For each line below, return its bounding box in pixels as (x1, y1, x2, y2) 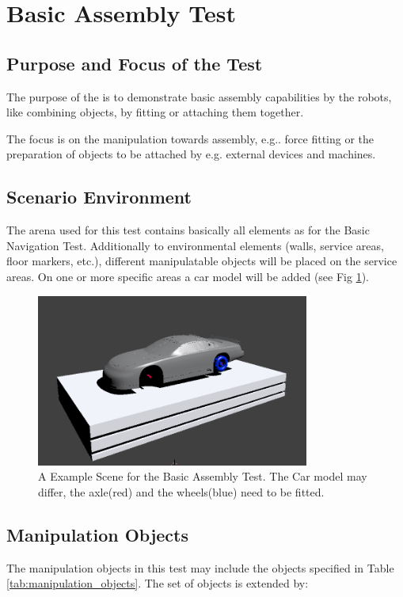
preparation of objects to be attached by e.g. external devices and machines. (6, 146, 376, 162)
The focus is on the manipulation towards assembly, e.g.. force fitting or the (6, 130, 374, 146)
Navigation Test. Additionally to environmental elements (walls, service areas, (6, 237, 384, 253)
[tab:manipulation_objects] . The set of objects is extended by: (6, 575, 309, 591)
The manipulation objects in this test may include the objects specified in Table (6, 559, 394, 576)
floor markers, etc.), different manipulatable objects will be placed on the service (6, 253, 397, 269)
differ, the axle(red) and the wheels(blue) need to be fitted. (38, 483, 325, 500)
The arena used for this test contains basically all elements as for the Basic (6, 222, 370, 238)
